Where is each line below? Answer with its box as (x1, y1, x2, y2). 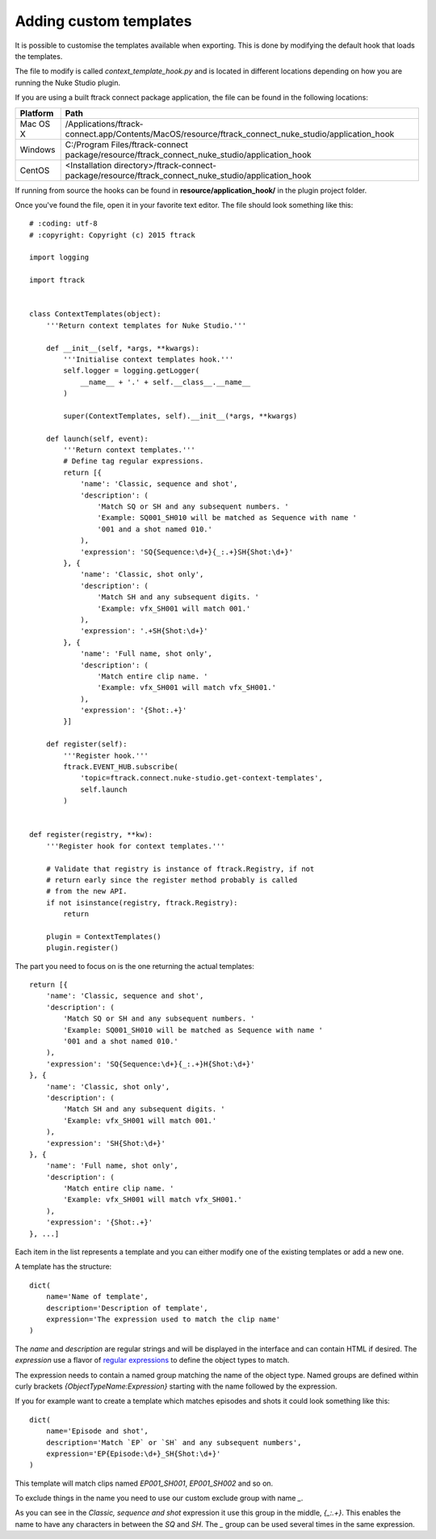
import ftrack (29, 276, 85, 285)
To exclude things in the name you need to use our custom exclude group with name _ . (15, 1493, 304, 1503)
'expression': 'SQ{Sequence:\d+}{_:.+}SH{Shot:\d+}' (80, 547, 294, 556)
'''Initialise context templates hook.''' (63, 354, 234, 364)
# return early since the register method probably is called (45, 875, 298, 885)
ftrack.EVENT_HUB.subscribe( (63, 763, 179, 772)
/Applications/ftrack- (65, 118, 144, 129)
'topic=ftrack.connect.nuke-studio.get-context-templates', (80, 773, 323, 783)
